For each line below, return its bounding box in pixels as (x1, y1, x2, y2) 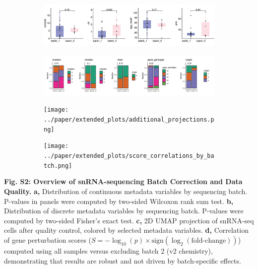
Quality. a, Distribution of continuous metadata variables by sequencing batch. (4, 186, 248, 196)
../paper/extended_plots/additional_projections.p (44, 116, 214, 124)
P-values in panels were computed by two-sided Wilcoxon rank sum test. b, (4, 196, 234, 206)
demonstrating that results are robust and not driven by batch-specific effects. (4, 255, 241, 266)
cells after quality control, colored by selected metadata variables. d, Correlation (4, 225, 249, 235)
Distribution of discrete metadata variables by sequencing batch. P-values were (4, 205, 244, 216)
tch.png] (44, 162, 72, 169)
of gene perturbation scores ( (4, 234, 92, 245)
